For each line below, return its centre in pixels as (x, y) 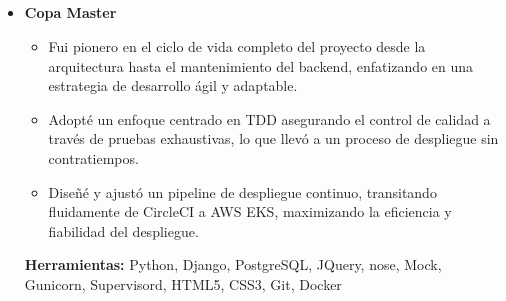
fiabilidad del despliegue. (123, 230)
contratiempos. (93, 157)
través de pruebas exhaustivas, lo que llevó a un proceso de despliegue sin (273, 138)
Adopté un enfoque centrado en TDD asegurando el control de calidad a (269, 118)
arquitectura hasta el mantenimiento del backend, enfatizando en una (261, 65)
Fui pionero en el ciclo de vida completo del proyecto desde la (237, 45)
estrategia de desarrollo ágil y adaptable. (173, 85)
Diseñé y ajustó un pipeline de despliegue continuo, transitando (242, 191)
